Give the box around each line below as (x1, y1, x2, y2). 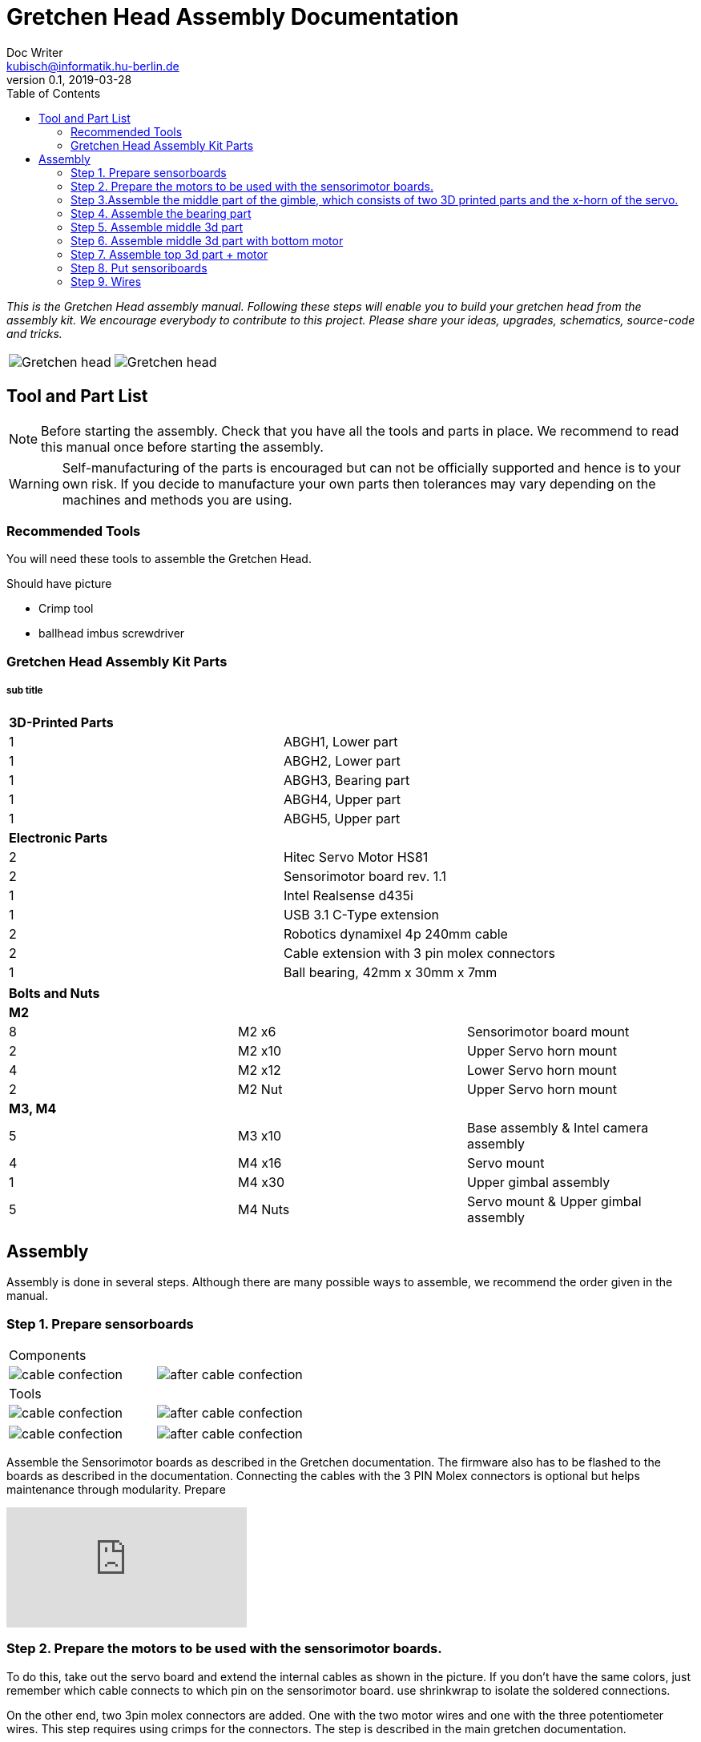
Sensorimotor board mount (466, 1023, 630, 1040)
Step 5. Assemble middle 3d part (71, 219, 244, 234)
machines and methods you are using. (62, 491, 292, 508)
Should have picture (6, 577, 112, 591)
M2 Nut (237, 1080, 283, 1097)
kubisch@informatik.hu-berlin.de (6, 58, 179, 73)
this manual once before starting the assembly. (41, 438, 324, 455)
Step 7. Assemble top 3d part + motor (71, 247, 268, 261)
